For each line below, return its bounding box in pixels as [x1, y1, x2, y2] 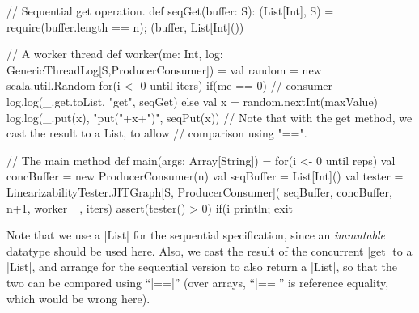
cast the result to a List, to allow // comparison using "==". [6, 125, 307, 142]
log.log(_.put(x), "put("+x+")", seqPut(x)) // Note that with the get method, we [6, 108, 413, 125]
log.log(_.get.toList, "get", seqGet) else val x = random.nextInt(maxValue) [6, 92, 379, 109]
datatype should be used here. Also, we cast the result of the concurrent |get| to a [6, 242, 413, 259]
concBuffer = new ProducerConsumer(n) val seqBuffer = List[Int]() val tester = [6, 167, 404, 184]
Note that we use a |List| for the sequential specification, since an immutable [6, 226, 386, 243]
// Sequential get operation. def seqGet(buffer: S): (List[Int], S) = [6, 2, 334, 19]
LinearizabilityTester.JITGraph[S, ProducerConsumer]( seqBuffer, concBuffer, [6, 183, 392, 200]
